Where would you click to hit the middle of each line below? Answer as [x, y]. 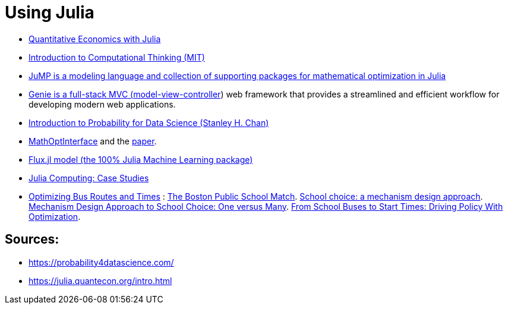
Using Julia [50, 12]
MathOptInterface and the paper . [93, 141]
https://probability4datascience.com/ [101, 262]
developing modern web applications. [102, 104]
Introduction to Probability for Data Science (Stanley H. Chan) [149, 122]
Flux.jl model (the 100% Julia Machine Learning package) [141, 159]
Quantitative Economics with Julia [95, 39]
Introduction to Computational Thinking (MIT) [117, 57]
